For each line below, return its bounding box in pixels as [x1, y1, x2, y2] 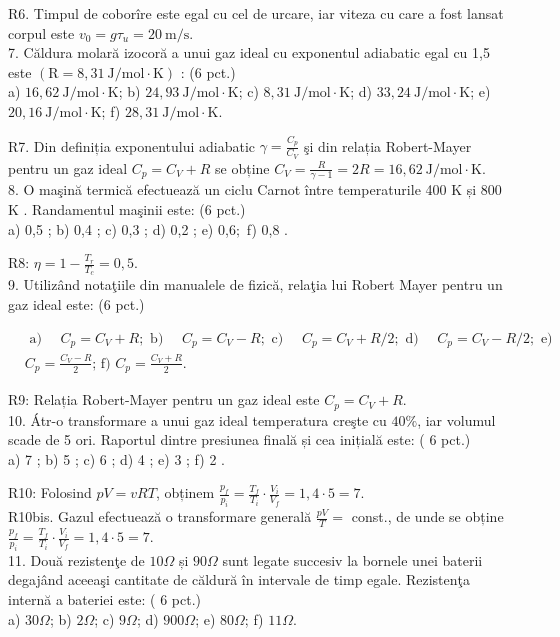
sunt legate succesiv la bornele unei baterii [222, 549, 483, 570]
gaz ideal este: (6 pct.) [8, 293, 145, 314]
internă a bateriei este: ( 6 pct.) [8, 589, 202, 610]
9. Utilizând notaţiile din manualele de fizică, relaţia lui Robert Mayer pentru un [8, 274, 503, 295]
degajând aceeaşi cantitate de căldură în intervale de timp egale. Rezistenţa [8, 569, 470, 590]
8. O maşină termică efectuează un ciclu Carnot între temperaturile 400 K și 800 [8, 179, 502, 200]
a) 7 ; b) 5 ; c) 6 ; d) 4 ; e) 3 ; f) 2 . [8, 448, 225, 469]
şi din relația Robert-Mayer [303, 135, 472, 156]
